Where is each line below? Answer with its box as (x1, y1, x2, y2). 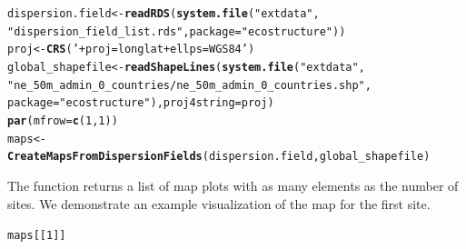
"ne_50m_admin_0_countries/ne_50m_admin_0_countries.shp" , (7, 78, 372, 92)
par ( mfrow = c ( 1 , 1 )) (7, 114, 118, 127)
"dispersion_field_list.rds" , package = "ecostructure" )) (7, 25, 346, 38)
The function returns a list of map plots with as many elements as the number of (7, 175, 459, 194)
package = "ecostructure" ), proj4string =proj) (7, 96, 274, 110)
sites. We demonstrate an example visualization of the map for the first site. (7, 194, 431, 213)
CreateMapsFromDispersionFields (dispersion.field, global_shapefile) (7, 150, 431, 164)
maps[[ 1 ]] (7, 229, 66, 243)
